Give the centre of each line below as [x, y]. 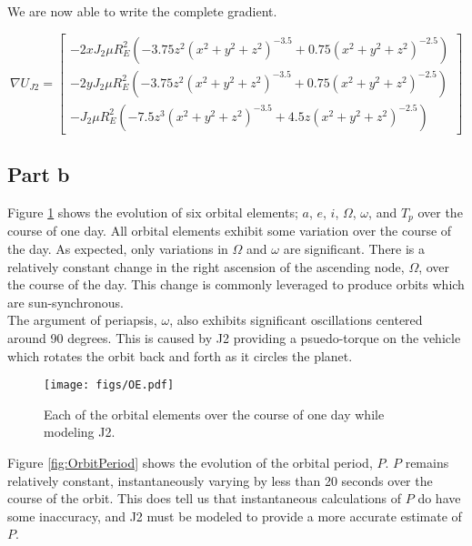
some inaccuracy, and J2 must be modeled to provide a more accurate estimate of [235, 516]
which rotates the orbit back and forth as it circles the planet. [180, 355]
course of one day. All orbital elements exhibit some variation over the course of [230, 231]
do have [439, 498]
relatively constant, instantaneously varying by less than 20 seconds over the [220, 480]
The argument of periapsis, [82, 320]
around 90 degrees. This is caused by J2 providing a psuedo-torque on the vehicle [234, 337]
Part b [39, 174]
